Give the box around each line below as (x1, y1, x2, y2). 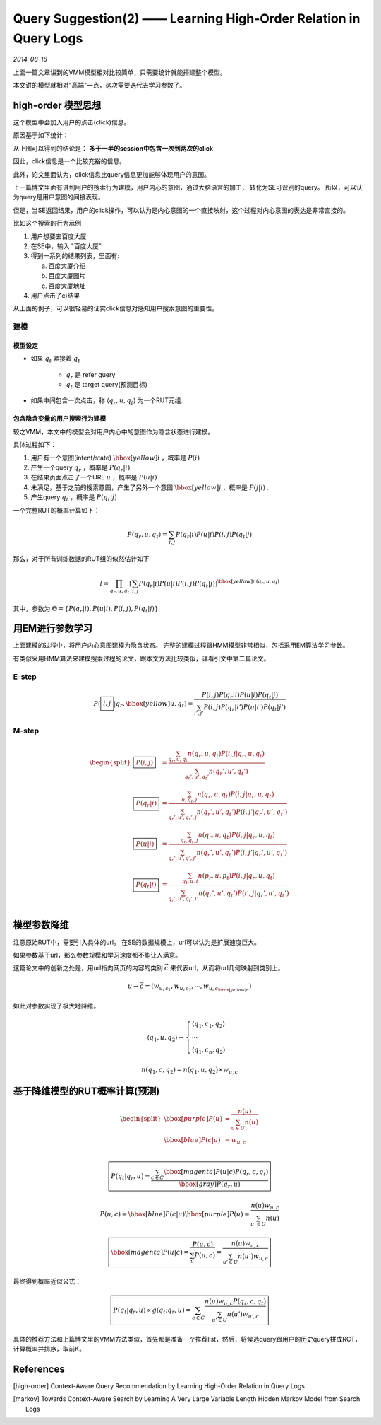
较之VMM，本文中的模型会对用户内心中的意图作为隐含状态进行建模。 (13, 427, 214, 436)
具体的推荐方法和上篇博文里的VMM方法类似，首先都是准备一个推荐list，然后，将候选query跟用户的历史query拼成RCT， (13, 1334, 361, 1343)
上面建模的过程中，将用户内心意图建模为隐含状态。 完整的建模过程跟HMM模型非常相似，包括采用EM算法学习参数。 (13, 641, 349, 650)
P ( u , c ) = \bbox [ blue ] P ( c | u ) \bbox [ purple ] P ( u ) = (99, 1210, 250, 1218)
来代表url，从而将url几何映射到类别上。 (169, 964, 285, 972)
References (13, 1363, 65, 1375)
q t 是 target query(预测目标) (66, 380, 148, 390)
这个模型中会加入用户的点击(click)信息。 (13, 118, 131, 127)
